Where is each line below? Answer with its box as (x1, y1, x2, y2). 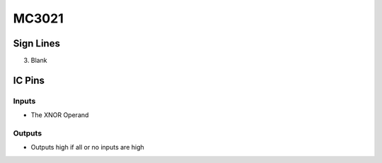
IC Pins (13, 74, 45, 86)
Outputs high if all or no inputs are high (30, 143, 144, 152)
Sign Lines (13, 37, 60, 49)
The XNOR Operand (30, 111, 89, 119)
